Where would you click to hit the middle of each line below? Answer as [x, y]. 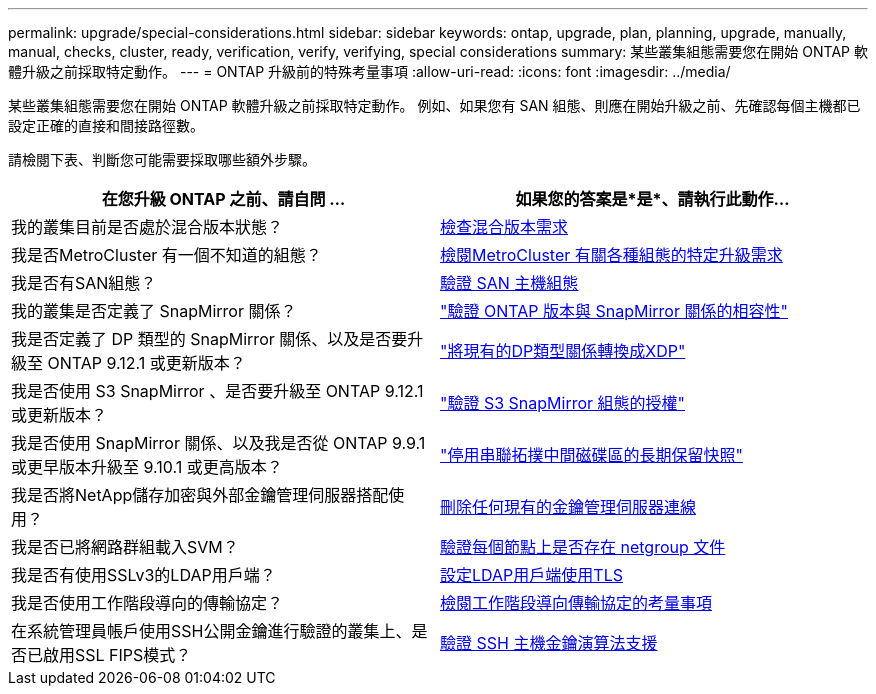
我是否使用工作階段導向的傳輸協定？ [147, 603]
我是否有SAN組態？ [84, 283]
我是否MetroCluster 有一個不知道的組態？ [166, 255]
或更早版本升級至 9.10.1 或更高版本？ [147, 467]
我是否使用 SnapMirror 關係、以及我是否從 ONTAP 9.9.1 [218, 443]
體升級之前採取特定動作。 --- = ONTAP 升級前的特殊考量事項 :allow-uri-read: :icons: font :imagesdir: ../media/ [369, 71]
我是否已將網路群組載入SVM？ [125, 547]
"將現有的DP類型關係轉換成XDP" [563, 351]
